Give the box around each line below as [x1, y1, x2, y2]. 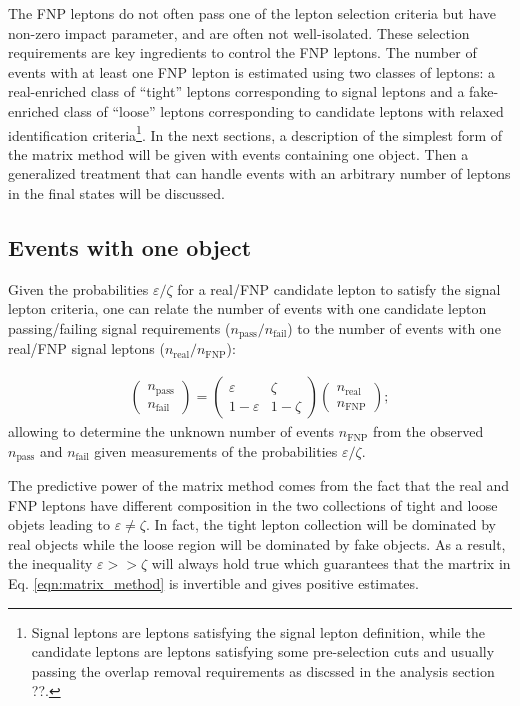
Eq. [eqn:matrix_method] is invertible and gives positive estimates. [8, 573, 419, 594]
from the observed [372, 421, 484, 442]
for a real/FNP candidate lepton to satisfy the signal [177, 278, 501, 299]
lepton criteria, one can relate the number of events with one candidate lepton [8, 298, 487, 319]
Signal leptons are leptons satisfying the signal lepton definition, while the [31, 621, 485, 642]
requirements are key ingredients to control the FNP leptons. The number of [8, 42, 477, 63]
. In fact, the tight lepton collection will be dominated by [145, 514, 496, 535]
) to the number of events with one [287, 317, 501, 338]
